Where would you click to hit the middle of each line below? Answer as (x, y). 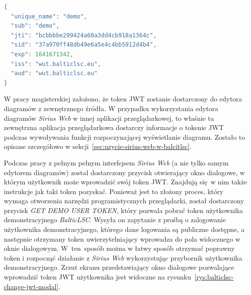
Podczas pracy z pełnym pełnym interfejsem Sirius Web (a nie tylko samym (116, 162)
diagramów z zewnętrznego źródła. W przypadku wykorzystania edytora (111, 108)
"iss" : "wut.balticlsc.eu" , (56, 64)
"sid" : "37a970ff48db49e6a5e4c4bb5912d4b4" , (84, 45)
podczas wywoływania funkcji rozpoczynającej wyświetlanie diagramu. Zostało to (125, 137)
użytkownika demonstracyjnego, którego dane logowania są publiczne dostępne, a (124, 229)
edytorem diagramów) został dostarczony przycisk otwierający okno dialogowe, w (125, 172)
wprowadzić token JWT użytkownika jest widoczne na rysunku (98, 277)
